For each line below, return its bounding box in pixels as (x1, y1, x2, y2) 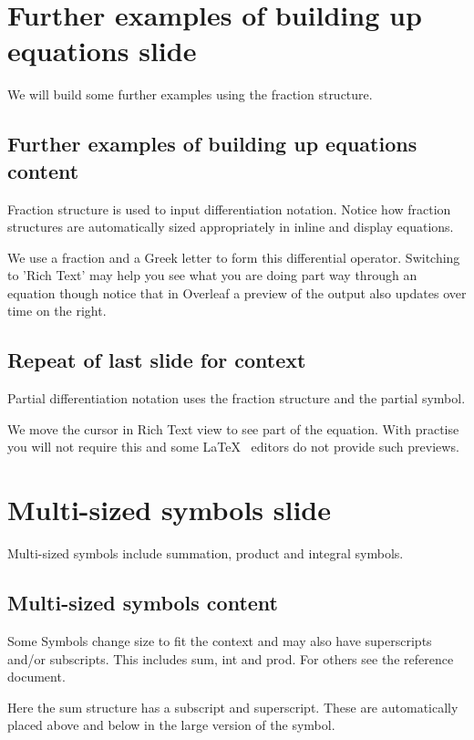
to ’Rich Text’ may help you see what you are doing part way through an (7, 266, 417, 285)
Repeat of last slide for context (7, 346, 306, 374)
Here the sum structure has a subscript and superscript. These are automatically (7, 697, 459, 716)
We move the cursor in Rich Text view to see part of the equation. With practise (7, 419, 459, 438)
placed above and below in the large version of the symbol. (7, 715, 335, 735)
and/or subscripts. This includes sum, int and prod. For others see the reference (7, 649, 454, 668)
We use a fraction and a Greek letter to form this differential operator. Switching (7, 247, 460, 266)
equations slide (7, 32, 197, 69)
